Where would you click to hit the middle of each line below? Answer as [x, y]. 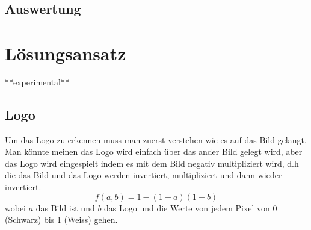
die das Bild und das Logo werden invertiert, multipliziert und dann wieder [143, 175]
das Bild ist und [65, 207]
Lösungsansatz [66, 53]
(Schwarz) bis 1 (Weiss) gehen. [61, 219]
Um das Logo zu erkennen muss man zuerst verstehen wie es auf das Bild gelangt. [156, 139]
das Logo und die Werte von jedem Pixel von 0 [191, 207]
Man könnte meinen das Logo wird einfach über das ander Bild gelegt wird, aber [154, 151]
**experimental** [37, 82]
